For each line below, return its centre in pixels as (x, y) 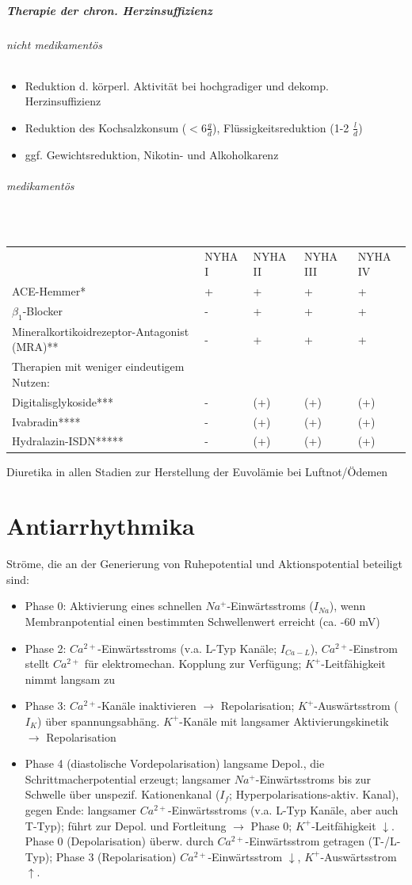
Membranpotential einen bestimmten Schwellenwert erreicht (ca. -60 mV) (202, 621)
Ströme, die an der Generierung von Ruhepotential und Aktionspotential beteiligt (204, 564)
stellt (37, 664)
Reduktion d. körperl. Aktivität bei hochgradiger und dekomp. (177, 85)
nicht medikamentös (54, 44)
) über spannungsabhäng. (99, 721)
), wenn (347, 606)
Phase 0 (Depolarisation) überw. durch (119, 841)
